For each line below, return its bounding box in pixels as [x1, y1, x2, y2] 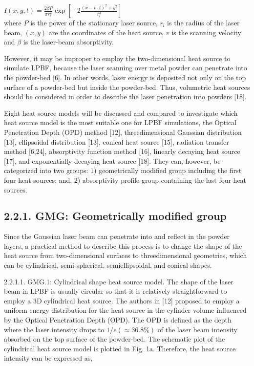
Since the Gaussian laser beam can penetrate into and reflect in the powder [4, 231, 230, 241]
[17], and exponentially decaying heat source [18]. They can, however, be [4, 155, 221, 166]
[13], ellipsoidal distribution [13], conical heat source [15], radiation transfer [4, 136, 229, 147]
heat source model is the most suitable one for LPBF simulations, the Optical [4, 117, 237, 128]
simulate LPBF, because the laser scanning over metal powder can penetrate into [4, 63, 247, 73]
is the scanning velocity [171, 27, 242, 37]
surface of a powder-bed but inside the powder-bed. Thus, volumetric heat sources [4, 82, 250, 92]
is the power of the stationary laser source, [30, 18, 158, 27]
